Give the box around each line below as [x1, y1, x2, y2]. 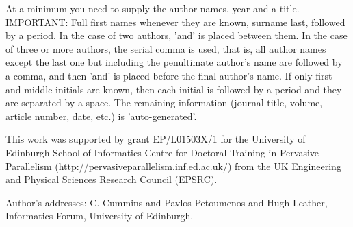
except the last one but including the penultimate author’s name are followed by [5, 55, 343, 69]
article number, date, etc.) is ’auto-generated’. [5, 108, 197, 123]
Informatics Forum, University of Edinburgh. [5, 208, 194, 223]
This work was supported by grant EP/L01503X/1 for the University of [5, 132, 306, 146]
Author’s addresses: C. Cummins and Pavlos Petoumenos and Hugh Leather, [5, 195, 328, 209]
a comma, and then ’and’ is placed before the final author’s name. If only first [5, 68, 332, 82]
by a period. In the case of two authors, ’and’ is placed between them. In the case [5, 28, 348, 43]
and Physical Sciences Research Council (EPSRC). [5, 172, 218, 187]
